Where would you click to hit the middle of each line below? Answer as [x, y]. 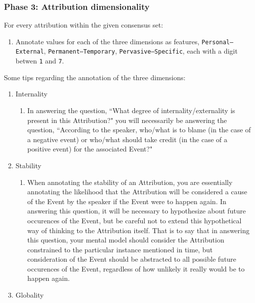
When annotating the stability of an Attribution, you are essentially [130, 182]
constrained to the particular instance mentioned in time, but [120, 249]
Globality [30, 295]
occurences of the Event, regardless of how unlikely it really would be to [136, 268]
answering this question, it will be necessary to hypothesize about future [137, 211]
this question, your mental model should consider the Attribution [126, 240]
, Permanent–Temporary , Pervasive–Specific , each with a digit [141, 51]
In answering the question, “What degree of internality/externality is [131, 110]
